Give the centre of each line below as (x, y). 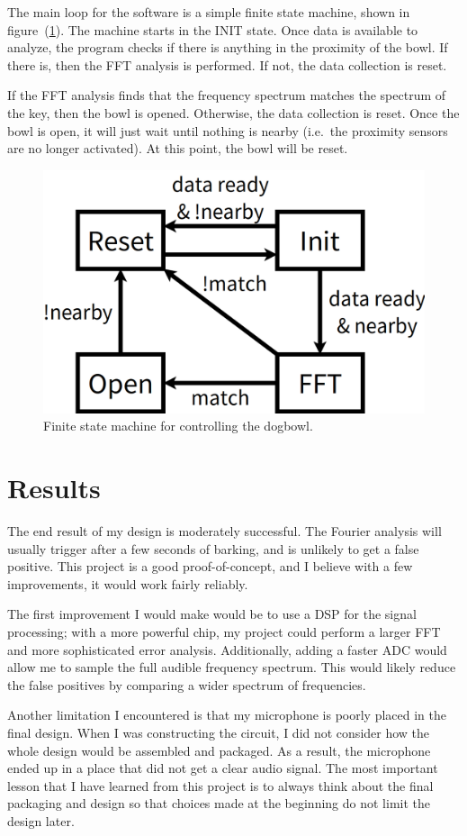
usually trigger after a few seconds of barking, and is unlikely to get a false (213, 548)
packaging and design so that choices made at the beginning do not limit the (219, 803)
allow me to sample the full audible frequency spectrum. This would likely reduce (232, 667)
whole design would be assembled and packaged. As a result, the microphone (219, 750)
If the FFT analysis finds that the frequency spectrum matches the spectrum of (227, 95)
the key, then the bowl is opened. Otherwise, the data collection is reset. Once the (233, 112)
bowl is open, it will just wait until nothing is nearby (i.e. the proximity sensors (228, 130)
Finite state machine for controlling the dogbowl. (178, 426)
